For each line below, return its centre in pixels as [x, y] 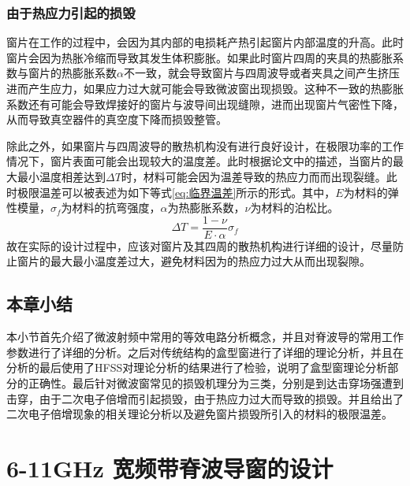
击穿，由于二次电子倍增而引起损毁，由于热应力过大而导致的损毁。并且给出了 [205, 398]
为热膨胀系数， [206, 208]
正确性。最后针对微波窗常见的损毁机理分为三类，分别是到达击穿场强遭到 [216, 382]
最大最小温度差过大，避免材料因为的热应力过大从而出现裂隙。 [210, 261]
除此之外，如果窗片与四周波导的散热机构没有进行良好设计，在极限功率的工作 [205, 145]
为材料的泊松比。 [294, 208]
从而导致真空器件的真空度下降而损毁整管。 [117, 119]
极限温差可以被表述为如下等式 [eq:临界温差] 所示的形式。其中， [176, 192]
